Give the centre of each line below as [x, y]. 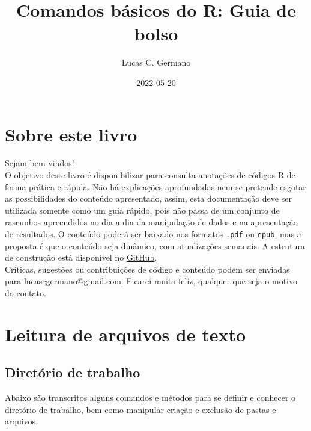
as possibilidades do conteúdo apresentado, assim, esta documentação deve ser [148, 198]
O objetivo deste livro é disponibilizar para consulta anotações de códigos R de [150, 175]
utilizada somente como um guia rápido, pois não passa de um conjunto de [142, 210]
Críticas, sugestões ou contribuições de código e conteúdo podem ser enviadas [147, 269]
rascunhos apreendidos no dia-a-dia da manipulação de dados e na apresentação [151, 222]
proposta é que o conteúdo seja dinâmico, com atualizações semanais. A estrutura [155, 245]
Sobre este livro [71, 134]
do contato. [26, 293]
